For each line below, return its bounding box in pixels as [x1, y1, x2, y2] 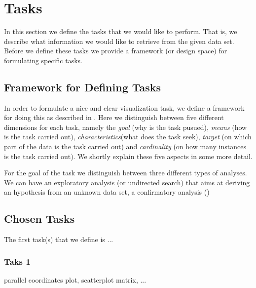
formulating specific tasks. [4, 55, 82, 65]
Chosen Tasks [4, 211, 75, 226]
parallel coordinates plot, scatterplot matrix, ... [4, 275, 146, 285]
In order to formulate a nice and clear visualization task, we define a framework [4, 102, 245, 113]
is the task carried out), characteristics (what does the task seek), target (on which [4, 131, 252, 142]
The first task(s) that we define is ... [4, 234, 113, 245]
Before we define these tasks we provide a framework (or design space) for [4, 45, 227, 56]
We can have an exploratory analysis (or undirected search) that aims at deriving [4, 177, 250, 187]
